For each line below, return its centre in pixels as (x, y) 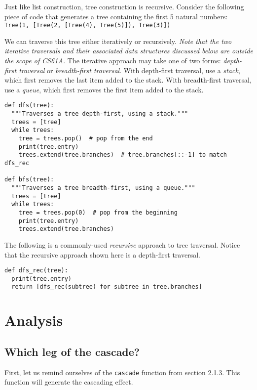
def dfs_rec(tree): (36, 271)
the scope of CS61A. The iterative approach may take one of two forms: (113, 61)
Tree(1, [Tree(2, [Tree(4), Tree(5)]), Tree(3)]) (88, 25)
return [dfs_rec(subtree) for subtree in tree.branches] (107, 287)
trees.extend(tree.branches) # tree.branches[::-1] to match (123, 155)
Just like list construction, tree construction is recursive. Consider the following (124, 6)
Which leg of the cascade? (72, 351)
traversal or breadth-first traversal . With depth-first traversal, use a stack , (129, 70)
